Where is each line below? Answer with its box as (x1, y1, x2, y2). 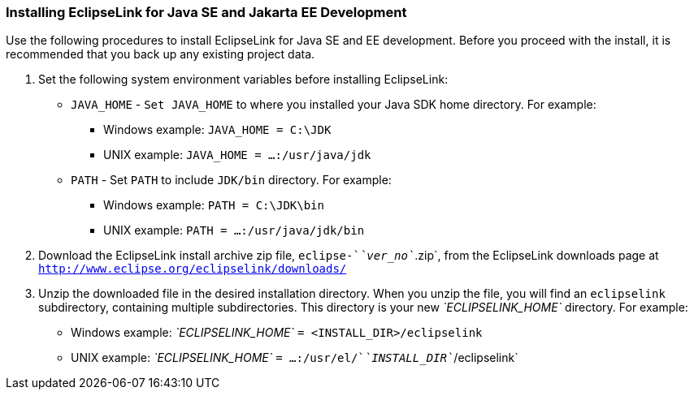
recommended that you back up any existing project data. (6, 47, 315, 62)
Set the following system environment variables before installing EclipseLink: (38, 72, 449, 87)
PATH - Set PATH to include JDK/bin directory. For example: (71, 173, 392, 187)
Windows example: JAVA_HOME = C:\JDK (103, 123, 332, 137)
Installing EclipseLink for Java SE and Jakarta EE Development (6, 4, 407, 20)
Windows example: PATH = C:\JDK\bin (103, 198, 324, 213)
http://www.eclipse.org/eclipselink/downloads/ (38, 262, 347, 276)
